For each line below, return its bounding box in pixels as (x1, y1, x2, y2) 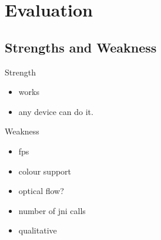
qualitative (18, 224, 57, 236)
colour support (18, 165, 72, 177)
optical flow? (18, 185, 64, 197)
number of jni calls (18, 204, 86, 216)
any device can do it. (18, 105, 93, 117)
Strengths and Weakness (5, 38, 157, 56)
